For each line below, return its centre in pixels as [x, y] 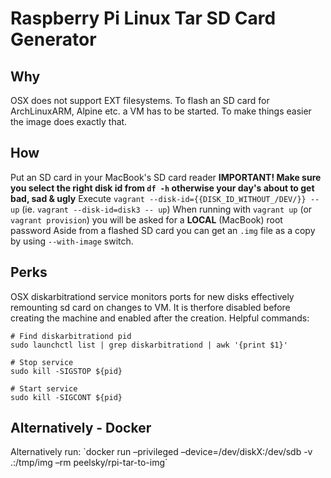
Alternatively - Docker [81, 428]
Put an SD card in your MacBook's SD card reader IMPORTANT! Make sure [166, 177]
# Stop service [42, 362]
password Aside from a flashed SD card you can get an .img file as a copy [163, 230]
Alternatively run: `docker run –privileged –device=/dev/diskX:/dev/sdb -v [161, 452]
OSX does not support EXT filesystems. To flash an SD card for [140, 100]
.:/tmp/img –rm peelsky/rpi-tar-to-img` [89, 463]
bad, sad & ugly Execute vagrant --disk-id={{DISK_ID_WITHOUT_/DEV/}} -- [165, 198]
